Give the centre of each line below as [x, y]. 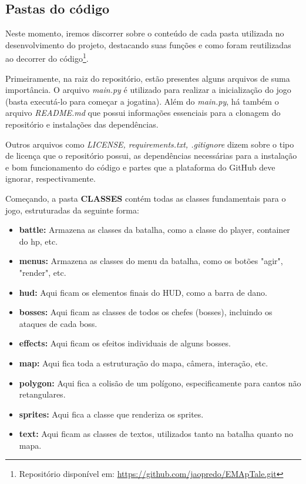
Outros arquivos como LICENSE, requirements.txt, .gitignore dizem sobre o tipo [150, 144]
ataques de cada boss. [58, 323]
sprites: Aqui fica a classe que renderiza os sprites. [111, 414]
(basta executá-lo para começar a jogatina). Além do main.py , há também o [142, 101]
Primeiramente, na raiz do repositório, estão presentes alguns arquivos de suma [148, 78]
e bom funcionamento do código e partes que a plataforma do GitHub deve [140, 167]
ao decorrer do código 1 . [47, 58]
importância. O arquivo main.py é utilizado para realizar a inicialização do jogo [148, 90]
